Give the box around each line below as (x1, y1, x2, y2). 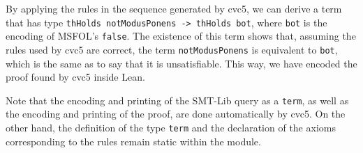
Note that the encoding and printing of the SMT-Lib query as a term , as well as (6, 92, 349, 107)
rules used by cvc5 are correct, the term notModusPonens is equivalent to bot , (6, 42, 338, 56)
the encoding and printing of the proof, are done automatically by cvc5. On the (6, 106, 346, 121)
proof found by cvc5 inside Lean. (6, 70, 145, 84)
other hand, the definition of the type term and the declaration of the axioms (6, 120, 336, 134)
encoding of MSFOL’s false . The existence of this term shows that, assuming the (6, 29, 356, 43)
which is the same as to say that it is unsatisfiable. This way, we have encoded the (6, 56, 357, 70)
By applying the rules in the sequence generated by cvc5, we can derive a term (6, 1, 342, 15)
